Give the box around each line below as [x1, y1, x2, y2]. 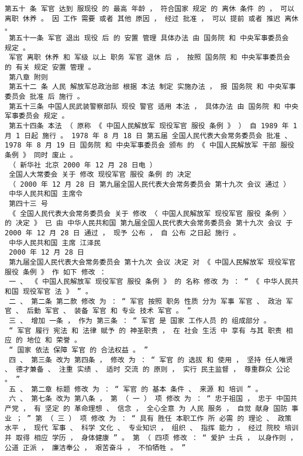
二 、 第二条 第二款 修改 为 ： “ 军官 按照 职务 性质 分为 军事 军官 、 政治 [9, 297, 282, 306]
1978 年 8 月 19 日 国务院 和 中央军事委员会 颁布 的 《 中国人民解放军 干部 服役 [5, 141, 295, 150]
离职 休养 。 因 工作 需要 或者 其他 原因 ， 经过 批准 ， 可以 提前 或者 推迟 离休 [5, 14, 299, 23]
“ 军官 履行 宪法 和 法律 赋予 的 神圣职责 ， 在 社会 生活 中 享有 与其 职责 [9, 326, 282, 335]
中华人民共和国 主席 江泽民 [9, 238, 101, 247]
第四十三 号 [9, 200, 48, 208]
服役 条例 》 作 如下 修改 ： [5, 268, 106, 276]
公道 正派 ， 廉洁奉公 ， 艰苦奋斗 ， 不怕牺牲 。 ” [5, 443, 186, 452]
